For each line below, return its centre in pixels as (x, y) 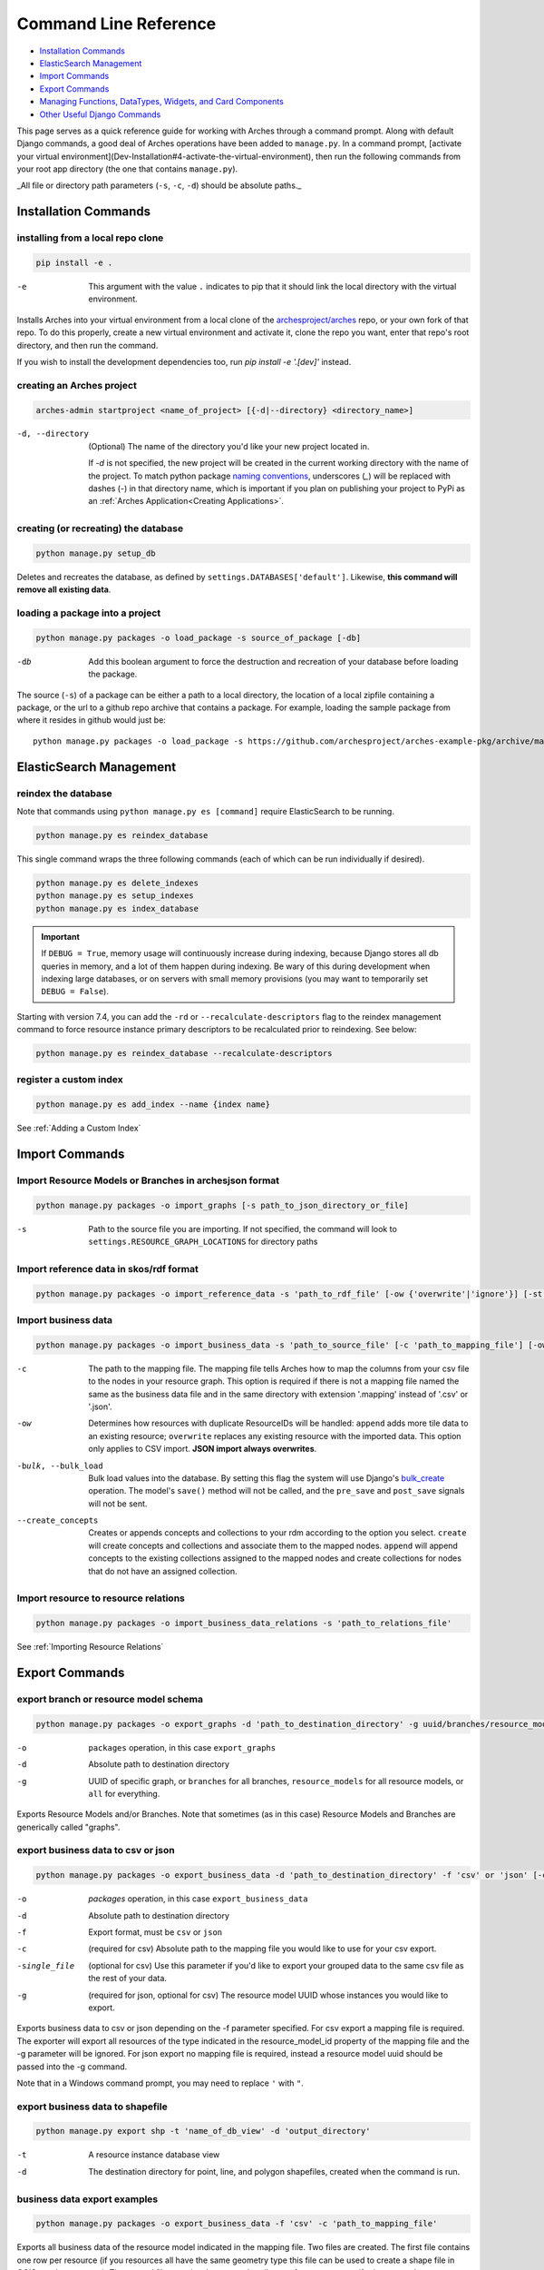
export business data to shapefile (92, 2107)
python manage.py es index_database (117, 908)
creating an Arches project (77, 385)
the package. (113, 674)
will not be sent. (118, 1504)
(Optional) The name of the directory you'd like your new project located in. (229, 446)
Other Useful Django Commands (100, 114)
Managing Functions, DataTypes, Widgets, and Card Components (162, 102)
